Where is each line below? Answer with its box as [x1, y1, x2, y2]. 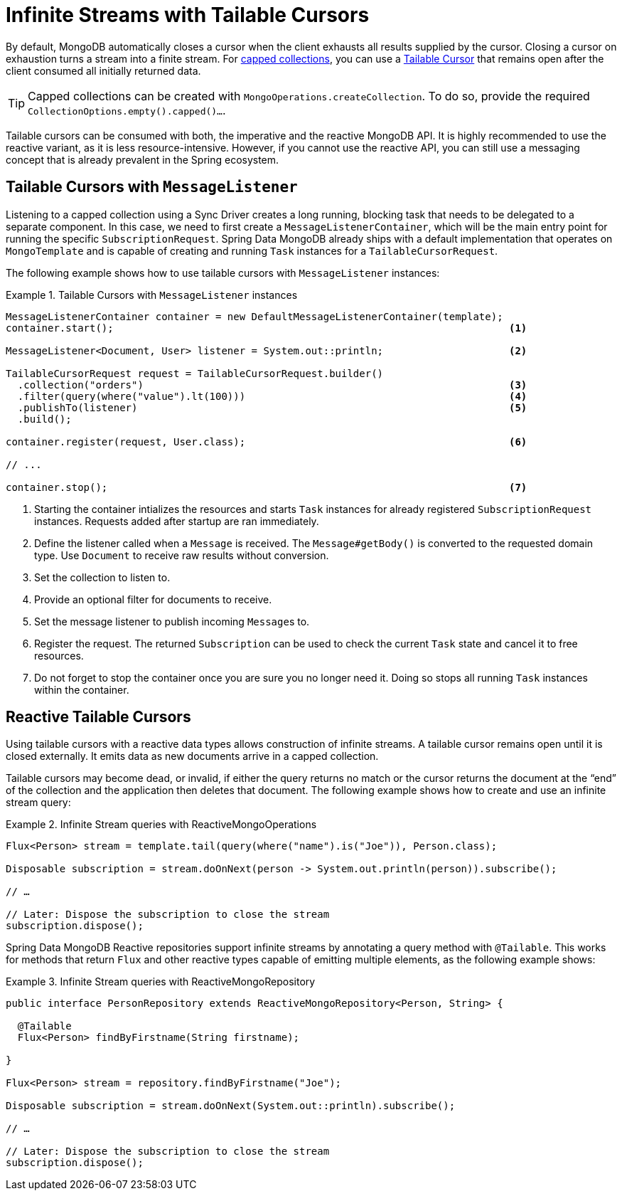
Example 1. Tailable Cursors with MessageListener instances [6, 288, 298, 301]
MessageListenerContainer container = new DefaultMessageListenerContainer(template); [6, 310, 503, 322]
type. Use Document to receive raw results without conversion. [34, 549, 329, 561]
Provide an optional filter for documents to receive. [34, 593, 272, 605]
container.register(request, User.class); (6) [6, 435, 527, 448]
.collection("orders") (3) [17, 379, 527, 391]
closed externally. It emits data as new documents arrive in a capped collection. [6, 750, 379, 763]
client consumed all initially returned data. [6, 64, 201, 77]
